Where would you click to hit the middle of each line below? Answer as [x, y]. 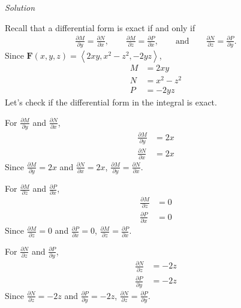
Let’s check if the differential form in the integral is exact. [111, 102]
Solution [20, 7]
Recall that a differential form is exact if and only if [100, 27]
